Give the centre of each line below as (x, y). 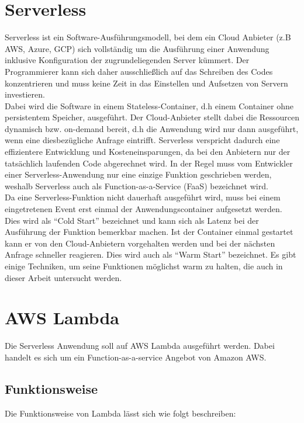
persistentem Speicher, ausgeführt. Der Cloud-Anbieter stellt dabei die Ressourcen (152, 117)
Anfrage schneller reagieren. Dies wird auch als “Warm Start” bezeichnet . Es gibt (151, 254)
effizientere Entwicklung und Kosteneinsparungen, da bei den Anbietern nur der (148, 152)
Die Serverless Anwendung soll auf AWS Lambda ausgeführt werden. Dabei (140, 346)
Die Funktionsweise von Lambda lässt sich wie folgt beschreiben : (120, 413)
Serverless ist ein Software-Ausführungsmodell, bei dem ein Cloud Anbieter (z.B (148, 37)
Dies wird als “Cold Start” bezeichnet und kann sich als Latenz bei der (132, 220)
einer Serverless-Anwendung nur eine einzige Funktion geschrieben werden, (138, 174)
